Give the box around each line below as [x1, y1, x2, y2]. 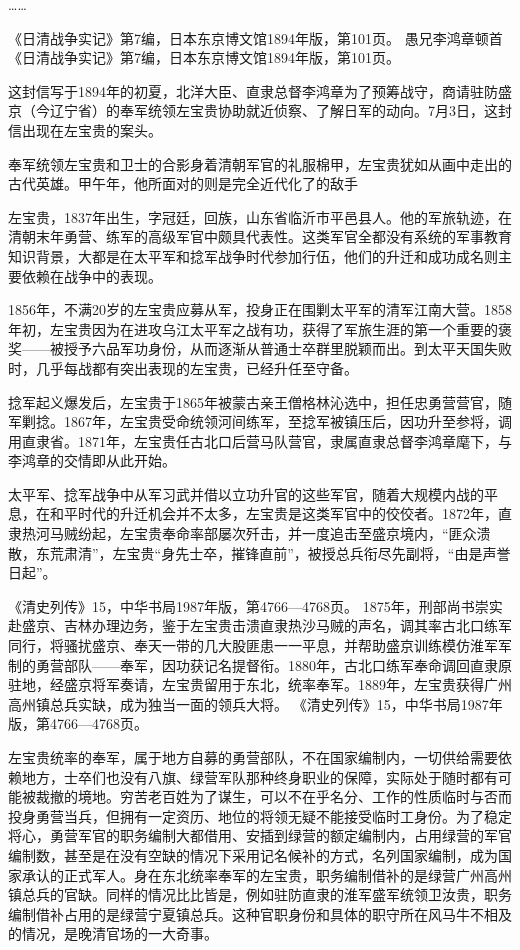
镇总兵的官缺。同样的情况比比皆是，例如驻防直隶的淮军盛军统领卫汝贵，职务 [8, 884, 512, 905]
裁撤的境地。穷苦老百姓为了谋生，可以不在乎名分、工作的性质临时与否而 [35, 786, 512, 807]
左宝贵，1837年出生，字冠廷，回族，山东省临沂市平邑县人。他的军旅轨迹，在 [8, 206, 512, 227]
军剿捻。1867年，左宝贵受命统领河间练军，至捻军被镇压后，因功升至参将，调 [8, 411, 512, 432]
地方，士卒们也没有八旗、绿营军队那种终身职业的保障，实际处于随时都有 [21, 766, 498, 787]
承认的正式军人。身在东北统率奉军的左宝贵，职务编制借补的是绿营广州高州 [21, 864, 512, 885]
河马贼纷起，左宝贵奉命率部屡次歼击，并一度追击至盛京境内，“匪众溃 [35, 523, 491, 544]
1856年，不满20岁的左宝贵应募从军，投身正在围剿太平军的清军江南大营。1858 [8, 299, 512, 320]
